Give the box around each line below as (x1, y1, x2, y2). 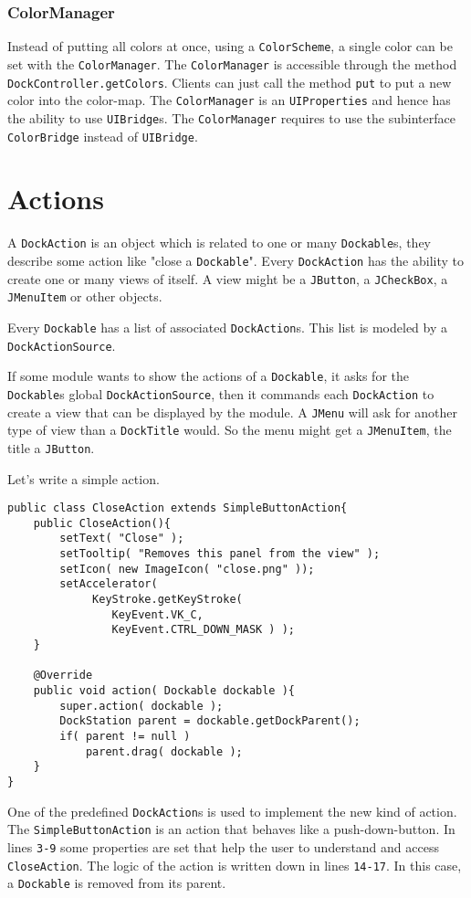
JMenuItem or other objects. (7, 287, 162, 306)
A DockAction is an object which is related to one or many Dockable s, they (7, 233, 432, 252)
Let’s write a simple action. (7, 469, 160, 488)
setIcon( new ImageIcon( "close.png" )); (59, 562, 315, 576)
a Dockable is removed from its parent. (7, 873, 226, 893)
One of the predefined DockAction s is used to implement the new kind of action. (7, 801, 457, 820)
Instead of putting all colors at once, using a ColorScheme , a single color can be (7, 37, 453, 56)
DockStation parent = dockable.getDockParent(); (59, 714, 361, 728)
